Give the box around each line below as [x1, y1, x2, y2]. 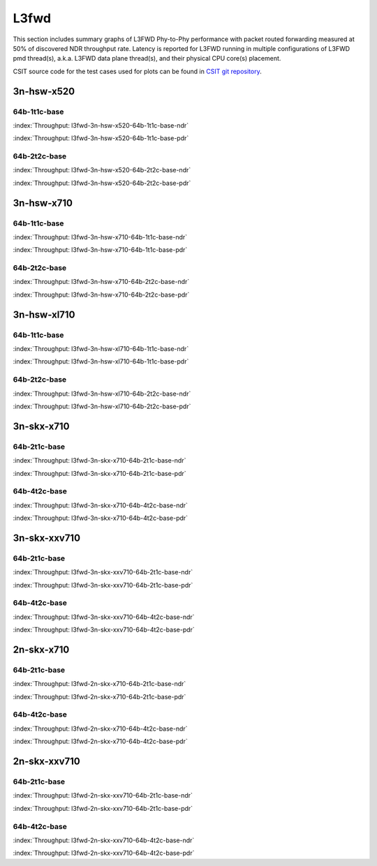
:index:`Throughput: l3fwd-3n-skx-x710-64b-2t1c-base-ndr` [13, 456, 186, 465]
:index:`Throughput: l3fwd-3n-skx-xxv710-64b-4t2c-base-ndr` [13, 613, 195, 621]
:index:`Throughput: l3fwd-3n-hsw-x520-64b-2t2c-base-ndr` [13, 166, 191, 174]
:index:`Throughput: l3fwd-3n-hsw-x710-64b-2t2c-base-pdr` [13, 290, 190, 299]
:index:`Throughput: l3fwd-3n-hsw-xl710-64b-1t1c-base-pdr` [13, 357, 189, 366]
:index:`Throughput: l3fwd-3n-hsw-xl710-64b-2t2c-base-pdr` [13, 402, 191, 410]
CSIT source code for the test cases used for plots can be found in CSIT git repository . [13, 67, 262, 75]
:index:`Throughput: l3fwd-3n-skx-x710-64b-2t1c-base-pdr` [13, 469, 186, 477]
